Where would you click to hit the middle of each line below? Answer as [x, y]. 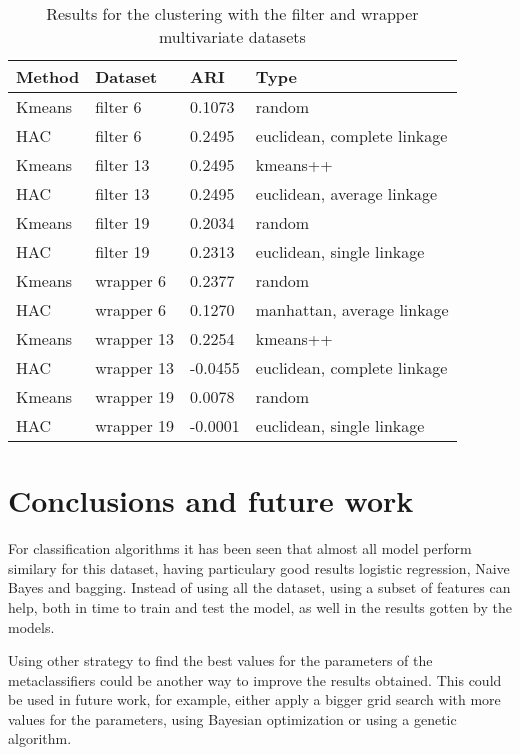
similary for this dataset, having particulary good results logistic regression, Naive [259, 567]
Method [48, 76]
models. [31, 626]
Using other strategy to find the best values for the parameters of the [220, 660]
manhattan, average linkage [352, 309]
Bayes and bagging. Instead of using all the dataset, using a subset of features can [259, 587]
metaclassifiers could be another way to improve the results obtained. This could [255, 679]
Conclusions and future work [211, 500]
